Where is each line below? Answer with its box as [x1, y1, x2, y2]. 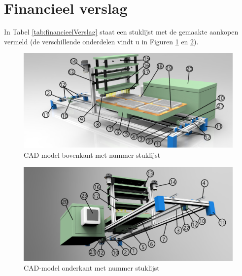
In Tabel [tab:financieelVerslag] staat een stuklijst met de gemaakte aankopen [4, 27, 239, 37]
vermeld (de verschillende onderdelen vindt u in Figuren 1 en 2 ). [4, 36, 199, 46]
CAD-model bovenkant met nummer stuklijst [24, 150, 161, 160]
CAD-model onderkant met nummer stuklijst [24, 263, 160, 273]
